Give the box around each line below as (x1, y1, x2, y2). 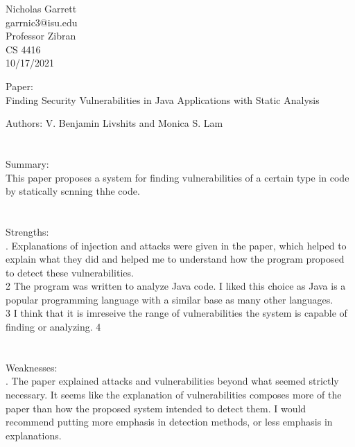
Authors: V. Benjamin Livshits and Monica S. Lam (6, 116, 223, 130)
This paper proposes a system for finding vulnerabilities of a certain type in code (6, 170, 349, 184)
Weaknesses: (6, 360, 58, 374)
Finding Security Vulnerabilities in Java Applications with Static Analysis (6, 92, 320, 107)
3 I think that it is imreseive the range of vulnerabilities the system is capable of (6, 306, 347, 320)
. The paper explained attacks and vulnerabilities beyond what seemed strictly (6, 374, 339, 388)
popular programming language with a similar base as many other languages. (6, 292, 334, 306)
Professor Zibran (6, 28, 76, 43)
